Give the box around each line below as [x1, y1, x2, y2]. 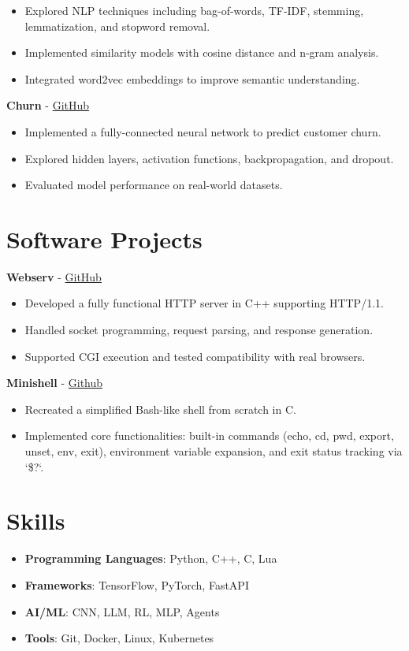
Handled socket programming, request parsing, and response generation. [24, 322, 374, 338]
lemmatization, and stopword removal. [24, 17, 210, 34]
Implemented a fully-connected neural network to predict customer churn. [24, 123, 381, 139]
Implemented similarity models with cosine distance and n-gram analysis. [24, 44, 379, 61]
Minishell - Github [6, 374, 103, 391]
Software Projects [6, 222, 203, 255]
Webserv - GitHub [6, 268, 102, 285]
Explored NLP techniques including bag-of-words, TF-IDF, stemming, [24, 2, 364, 18]
